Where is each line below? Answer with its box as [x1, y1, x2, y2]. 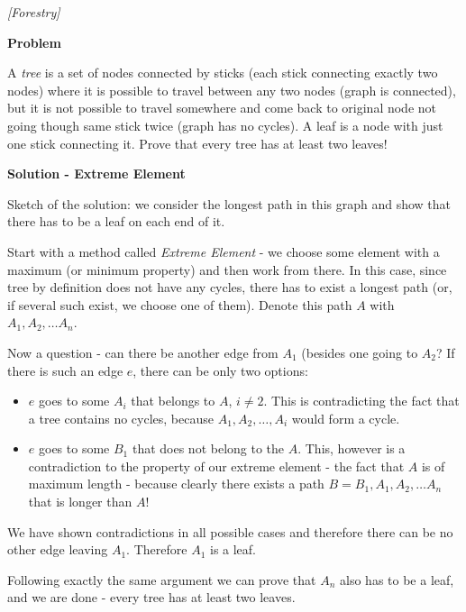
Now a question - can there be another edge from [7, 343, 279, 361]
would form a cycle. [291, 408, 400, 427]
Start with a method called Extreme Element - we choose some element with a [7, 242, 440, 260]
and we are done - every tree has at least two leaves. [7, 588, 296, 607]
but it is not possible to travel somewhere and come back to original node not [7, 98, 437, 117]
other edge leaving [7, 540, 108, 559]
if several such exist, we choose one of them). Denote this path [7, 295, 352, 314]
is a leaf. [209, 540, 257, 559]
